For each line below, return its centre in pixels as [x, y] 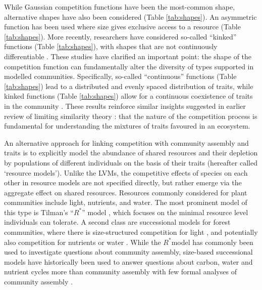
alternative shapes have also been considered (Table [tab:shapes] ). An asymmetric [130, 16]
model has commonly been [212, 242]
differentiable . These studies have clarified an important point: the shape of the [128, 56]
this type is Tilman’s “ [39, 212]
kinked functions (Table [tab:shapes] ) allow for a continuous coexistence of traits [128, 96]
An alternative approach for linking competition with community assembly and [126, 142]
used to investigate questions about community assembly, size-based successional [128, 252]
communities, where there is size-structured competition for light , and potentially [131, 232]
